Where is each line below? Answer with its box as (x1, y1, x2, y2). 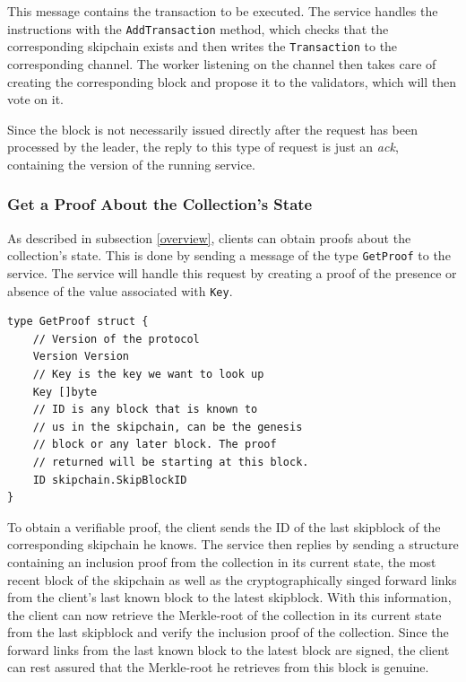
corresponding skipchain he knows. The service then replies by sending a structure (7, 535, 459, 554)
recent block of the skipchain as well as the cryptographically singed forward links (7, 570, 457, 589)
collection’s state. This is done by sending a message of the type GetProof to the (7, 246, 451, 265)
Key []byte (32, 385, 98, 398)
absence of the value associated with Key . (7, 281, 233, 300)
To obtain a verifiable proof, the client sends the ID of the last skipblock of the (7, 517, 441, 536)
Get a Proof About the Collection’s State (7, 193, 313, 215)
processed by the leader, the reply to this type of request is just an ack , (7, 137, 399, 156)
